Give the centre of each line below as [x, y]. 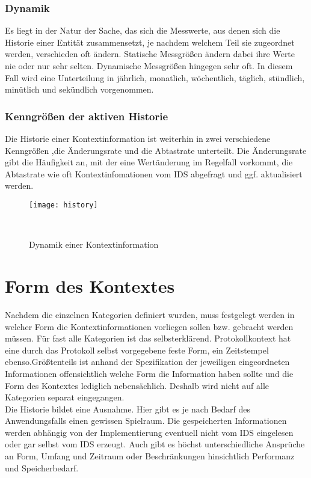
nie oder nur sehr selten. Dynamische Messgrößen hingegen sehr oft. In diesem [149, 66]
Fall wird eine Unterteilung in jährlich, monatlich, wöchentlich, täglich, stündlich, [155, 77]
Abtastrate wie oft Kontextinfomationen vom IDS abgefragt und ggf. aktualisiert [154, 173]
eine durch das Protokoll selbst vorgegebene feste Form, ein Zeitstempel [137, 350]
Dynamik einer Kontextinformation [94, 244]
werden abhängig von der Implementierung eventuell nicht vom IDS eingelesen [149, 432]
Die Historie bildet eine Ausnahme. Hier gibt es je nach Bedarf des [128, 409]
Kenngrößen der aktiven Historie [87, 116]
